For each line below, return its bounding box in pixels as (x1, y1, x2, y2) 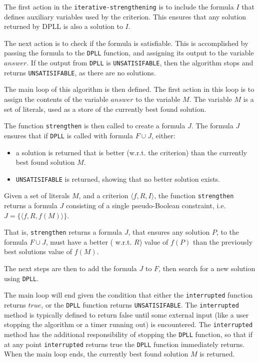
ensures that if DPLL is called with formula (4, 130, 133, 140)
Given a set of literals (4, 190, 70, 201)
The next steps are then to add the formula (4, 263, 137, 274)
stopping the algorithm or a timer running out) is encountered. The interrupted (4, 319, 253, 330)
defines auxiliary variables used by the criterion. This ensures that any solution (4, 11, 246, 21)
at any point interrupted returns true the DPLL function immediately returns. (4, 339, 245, 349)
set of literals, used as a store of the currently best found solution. (4, 103, 206, 114)
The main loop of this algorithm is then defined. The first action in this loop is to (4, 84, 254, 94)
